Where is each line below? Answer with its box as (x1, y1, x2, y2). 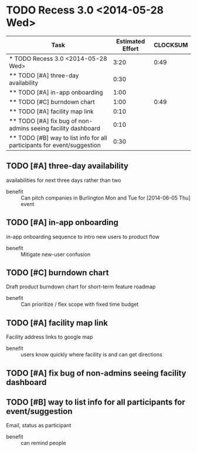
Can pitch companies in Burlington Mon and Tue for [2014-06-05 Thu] (21, 194, 191, 201)
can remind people (21, 440, 66, 447)
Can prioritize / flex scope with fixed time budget (21, 301, 139, 308)
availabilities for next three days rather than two (6, 177, 121, 184)
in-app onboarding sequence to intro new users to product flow (6, 233, 160, 240)
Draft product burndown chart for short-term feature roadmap (6, 283, 156, 291)
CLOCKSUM (153, 41, 188, 49)
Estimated (116, 37, 145, 45)
